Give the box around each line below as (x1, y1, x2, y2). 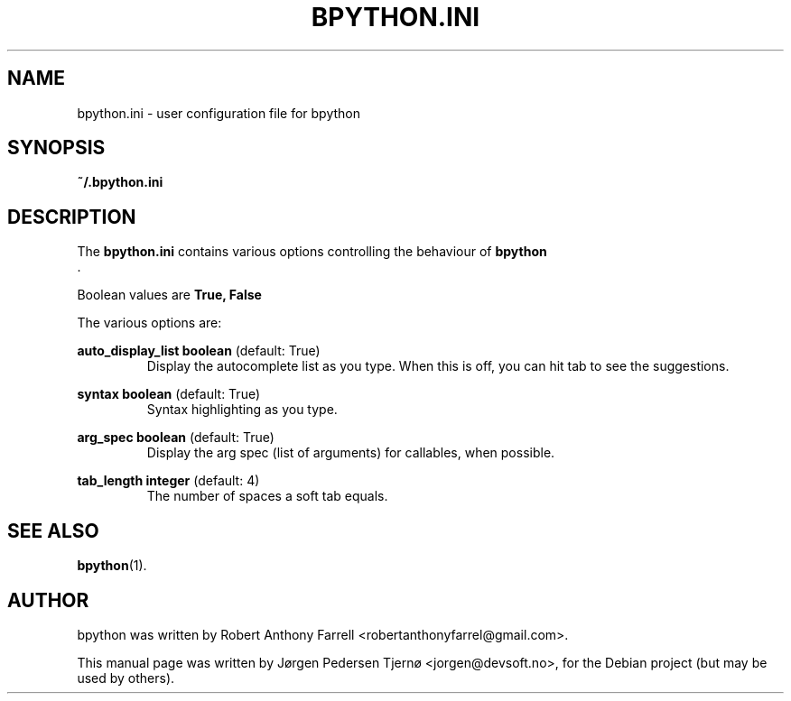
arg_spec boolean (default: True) (77, 429, 275, 446)
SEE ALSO (7, 519, 99, 542)
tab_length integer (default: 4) (77, 473, 260, 489)
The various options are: (77, 315, 222, 331)
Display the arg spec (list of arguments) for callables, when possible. (146, 445, 555, 461)
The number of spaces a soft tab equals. (146, 488, 388, 504)
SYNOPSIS (7, 136, 106, 160)
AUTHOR (7, 588, 89, 612)
